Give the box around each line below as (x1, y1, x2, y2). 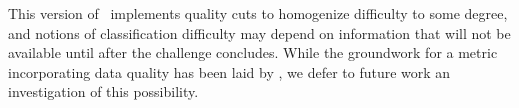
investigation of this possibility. (8, 81, 199, 102)
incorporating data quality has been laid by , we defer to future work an (8, 61, 451, 82)
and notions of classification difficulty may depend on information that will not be (8, 22, 511, 43)
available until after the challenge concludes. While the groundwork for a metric (8, 42, 498, 63)
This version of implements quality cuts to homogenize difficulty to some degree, (8, 3, 508, 23)
